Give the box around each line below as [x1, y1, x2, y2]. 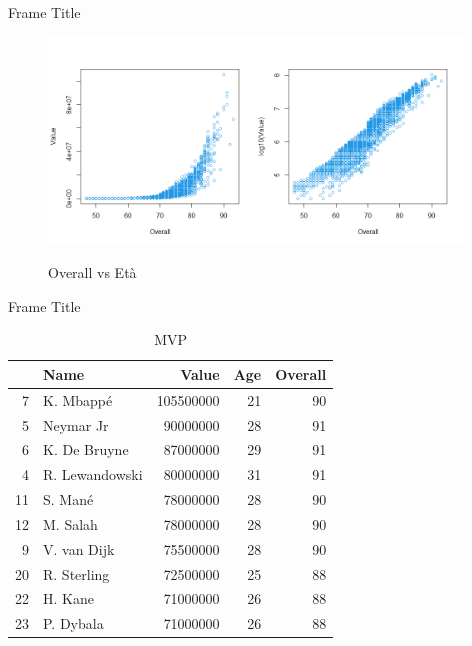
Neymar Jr [43, 414, 109, 435]
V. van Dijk [43, 538, 115, 559]
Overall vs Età [48, 262, 137, 283]
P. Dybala [43, 613, 104, 634]
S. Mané [43, 489, 94, 510]
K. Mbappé [43, 389, 113, 410]
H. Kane [43, 588, 94, 609]
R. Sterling [43, 563, 110, 584]
